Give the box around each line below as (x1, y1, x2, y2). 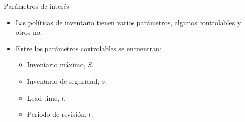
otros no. (15, 27, 42, 37)
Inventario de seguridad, (27, 76, 100, 86)
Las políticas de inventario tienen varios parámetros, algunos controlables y (15, 17, 241, 27)
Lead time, (27, 92, 60, 102)
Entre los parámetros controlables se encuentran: (15, 43, 161, 53)
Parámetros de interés (4, 1, 69, 11)
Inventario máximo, (27, 60, 86, 70)
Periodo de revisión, (27, 109, 87, 119)
